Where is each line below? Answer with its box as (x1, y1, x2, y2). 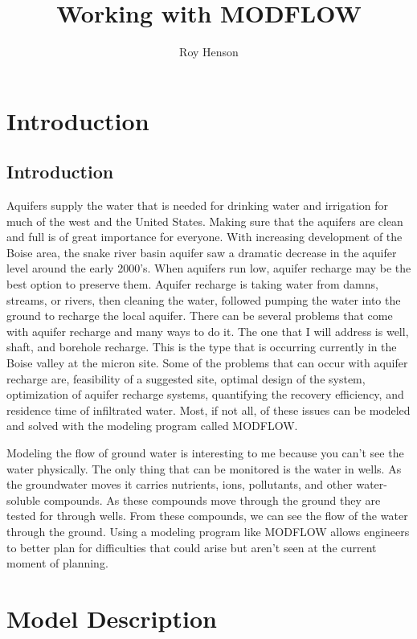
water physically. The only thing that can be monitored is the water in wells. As (6, 460, 402, 477)
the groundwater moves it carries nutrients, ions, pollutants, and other (6, 476, 353, 493)
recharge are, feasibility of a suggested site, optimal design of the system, (6, 370, 366, 387)
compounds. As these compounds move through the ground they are (43, 491, 381, 508)
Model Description (6, 601, 217, 634)
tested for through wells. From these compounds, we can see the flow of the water (6, 507, 408, 524)
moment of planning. (6, 555, 108, 571)
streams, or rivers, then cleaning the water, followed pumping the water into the (6, 291, 401, 308)
